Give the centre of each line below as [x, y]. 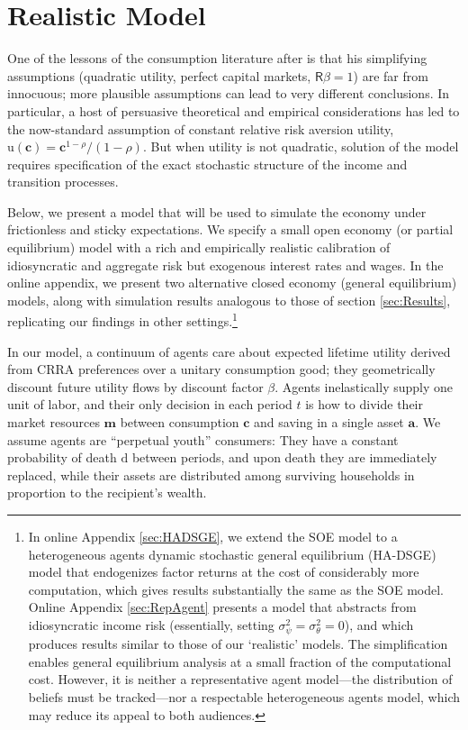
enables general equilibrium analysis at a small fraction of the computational [240, 661]
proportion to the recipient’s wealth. [107, 493]
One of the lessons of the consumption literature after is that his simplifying [217, 58]
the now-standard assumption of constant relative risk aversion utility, [201, 128]
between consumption [180, 422]
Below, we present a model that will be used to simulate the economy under [217, 211]
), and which [379, 625]
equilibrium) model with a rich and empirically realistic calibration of [199, 247]
